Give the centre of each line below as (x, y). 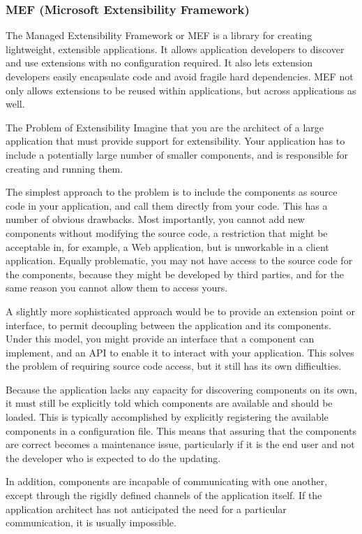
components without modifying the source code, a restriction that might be (167, 232)
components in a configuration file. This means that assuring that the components (181, 430)
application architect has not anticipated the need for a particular (146, 508)
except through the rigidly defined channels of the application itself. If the (164, 495)
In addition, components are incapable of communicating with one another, (167, 481)
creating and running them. (65, 168)
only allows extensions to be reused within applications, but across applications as (181, 90)
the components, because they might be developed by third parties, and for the (175, 274)
